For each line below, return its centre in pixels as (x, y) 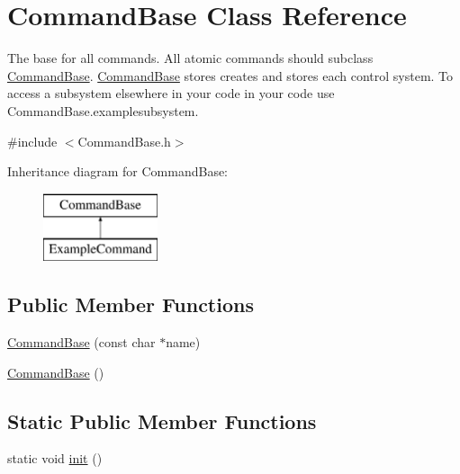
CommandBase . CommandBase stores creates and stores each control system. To (230, 75)
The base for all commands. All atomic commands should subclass (190, 58)
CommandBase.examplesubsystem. (103, 110)
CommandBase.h (124, 141)
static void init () (55, 458)
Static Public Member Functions (162, 420)
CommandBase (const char (81, 342)
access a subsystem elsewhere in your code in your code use (171, 93)
